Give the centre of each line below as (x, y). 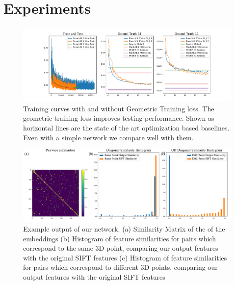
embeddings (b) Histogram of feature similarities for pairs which (119, 238)
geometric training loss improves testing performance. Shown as (119, 118)
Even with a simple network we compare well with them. (108, 137)
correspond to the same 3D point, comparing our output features (121, 248)
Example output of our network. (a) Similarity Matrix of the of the (124, 229)
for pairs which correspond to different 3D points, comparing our (120, 267)
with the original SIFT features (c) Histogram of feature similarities (125, 257)
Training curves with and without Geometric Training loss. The (119, 108)
